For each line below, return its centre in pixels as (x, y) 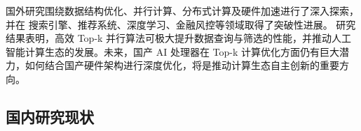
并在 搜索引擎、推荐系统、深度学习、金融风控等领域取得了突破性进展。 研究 (181, 24)
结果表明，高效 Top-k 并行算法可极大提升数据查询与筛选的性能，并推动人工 (179, 38)
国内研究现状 (50, 116)
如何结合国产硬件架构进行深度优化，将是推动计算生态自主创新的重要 (182, 65)
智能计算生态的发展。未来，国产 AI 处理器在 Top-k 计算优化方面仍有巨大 (172, 51)
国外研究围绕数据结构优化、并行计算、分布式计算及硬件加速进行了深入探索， (182, 10)
